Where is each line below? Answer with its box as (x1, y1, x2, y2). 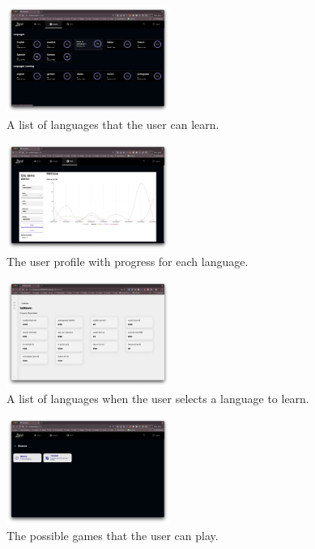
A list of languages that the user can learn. (6, 115, 219, 132)
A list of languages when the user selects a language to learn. (6, 389, 309, 406)
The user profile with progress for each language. (6, 252, 249, 269)
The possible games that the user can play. (6, 527, 219, 544)
